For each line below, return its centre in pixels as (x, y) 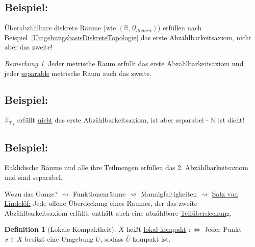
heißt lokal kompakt (156, 229)
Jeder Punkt (223, 229)
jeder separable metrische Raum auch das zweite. (78, 73)
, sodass (112, 239)
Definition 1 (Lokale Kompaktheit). (60, 229)
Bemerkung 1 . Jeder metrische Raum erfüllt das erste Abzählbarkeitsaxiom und (124, 63)
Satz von (225, 193)
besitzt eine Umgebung (59, 239)
